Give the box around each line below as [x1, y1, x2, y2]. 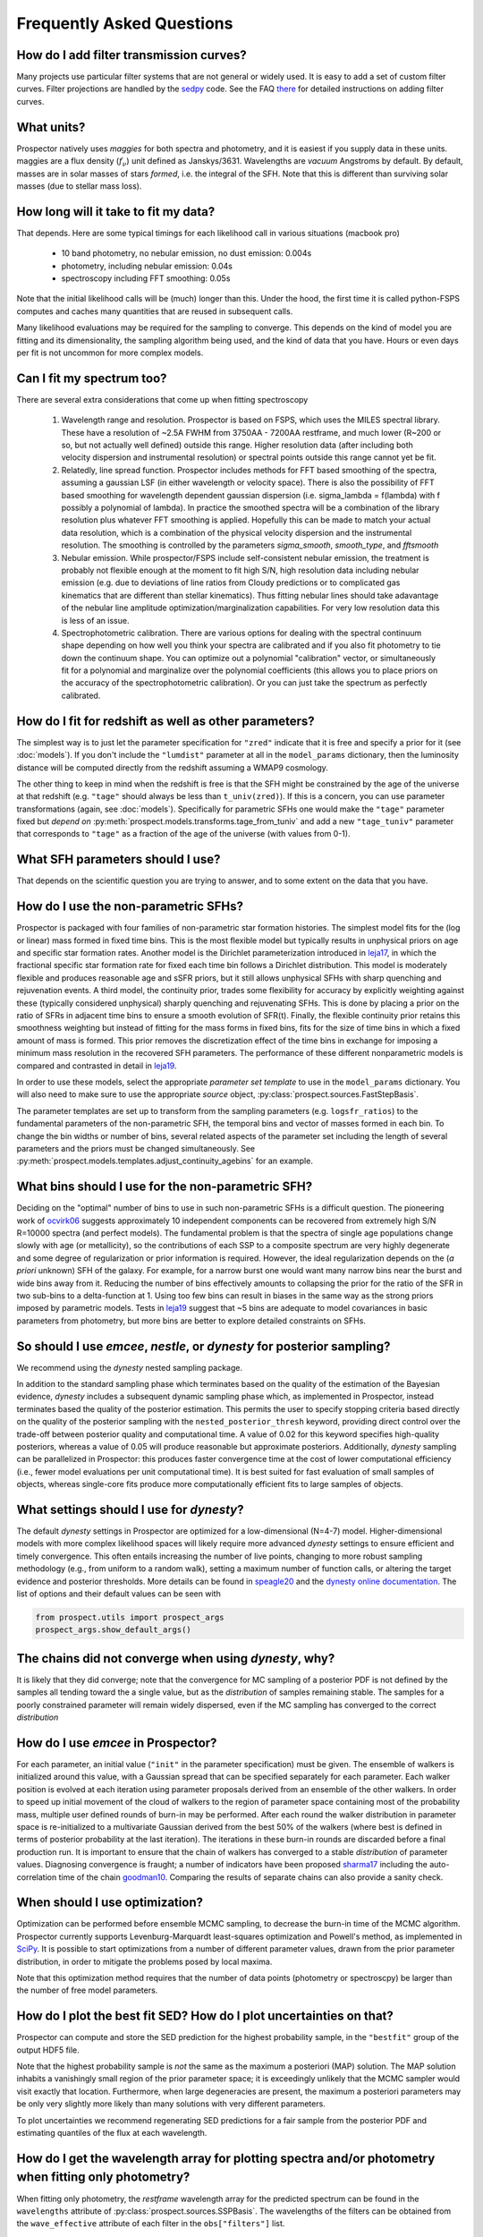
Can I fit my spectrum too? [16, 370, 167, 386]
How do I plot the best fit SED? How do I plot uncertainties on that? [16, 2009, 394, 2024]
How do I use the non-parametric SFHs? [16, 899, 243, 914]
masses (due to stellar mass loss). [16, 180, 142, 191]
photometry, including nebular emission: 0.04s [61, 260, 233, 271]
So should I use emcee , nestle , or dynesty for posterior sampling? [16, 1339, 391, 1354]
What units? [16, 119, 86, 134]
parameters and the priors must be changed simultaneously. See [16, 1143, 255, 1153]
